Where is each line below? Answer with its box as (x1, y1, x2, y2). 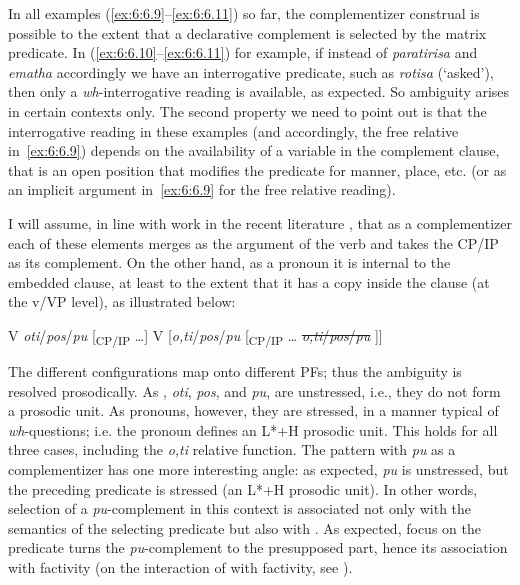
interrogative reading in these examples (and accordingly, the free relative (8, 120, 459, 141)
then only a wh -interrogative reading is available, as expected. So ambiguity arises (8, 81, 510, 102)
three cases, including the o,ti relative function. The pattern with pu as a (8, 439, 456, 460)
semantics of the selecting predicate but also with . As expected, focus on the (8, 517, 481, 538)
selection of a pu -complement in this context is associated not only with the (8, 498, 472, 519)
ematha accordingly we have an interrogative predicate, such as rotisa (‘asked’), (8, 61, 494, 82)
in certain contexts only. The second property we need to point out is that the (8, 100, 487, 121)
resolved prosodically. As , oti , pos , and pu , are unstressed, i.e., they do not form (8, 380, 501, 401)
